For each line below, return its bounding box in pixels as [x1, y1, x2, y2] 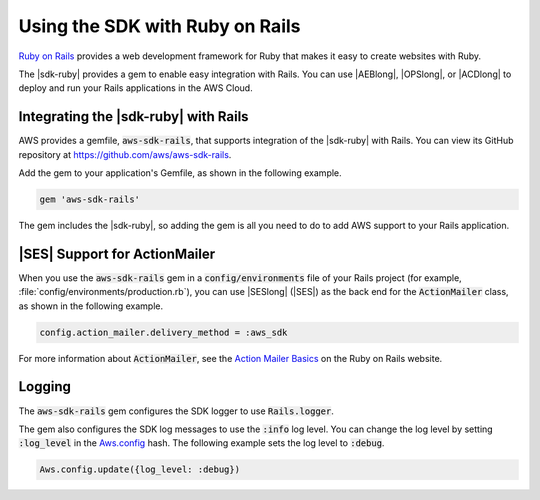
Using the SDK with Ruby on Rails [18, 15, 301, 37]
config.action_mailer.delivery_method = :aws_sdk [39, 326, 288, 338]
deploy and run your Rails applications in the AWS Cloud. [18, 82, 254, 94]
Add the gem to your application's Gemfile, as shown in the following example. [18, 167, 342, 179]
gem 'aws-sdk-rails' [39, 194, 140, 205]
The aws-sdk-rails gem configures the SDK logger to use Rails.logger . [18, 405, 334, 417]
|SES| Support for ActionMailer [18, 245, 216, 262]
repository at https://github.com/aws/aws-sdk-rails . [18, 148, 232, 160]
